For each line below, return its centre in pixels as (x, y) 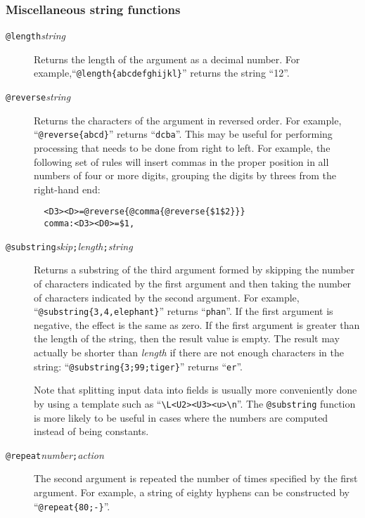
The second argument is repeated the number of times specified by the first (196, 478)
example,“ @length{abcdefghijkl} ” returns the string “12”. (162, 73)
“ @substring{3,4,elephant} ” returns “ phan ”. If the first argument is (184, 311)
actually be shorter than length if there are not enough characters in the (189, 352)
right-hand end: (67, 189)
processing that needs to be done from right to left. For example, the (182, 148)
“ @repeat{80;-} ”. (72, 506)
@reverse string (38, 97)
